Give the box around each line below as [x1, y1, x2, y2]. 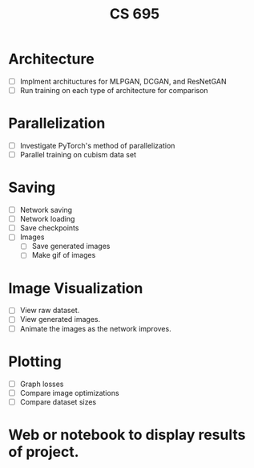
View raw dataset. [19, 306, 80, 315]
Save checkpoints [19, 223, 79, 233]
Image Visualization [8, 279, 143, 297]
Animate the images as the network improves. [19, 324, 171, 333]
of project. [8, 442, 79, 461]
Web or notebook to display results [8, 425, 246, 444]
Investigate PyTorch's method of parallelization [19, 141, 175, 150]
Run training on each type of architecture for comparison [19, 86, 208, 95]
